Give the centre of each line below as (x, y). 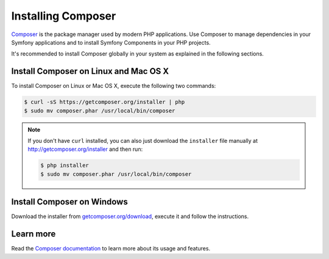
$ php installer (65, 166)
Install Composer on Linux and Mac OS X (90, 71)
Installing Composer (64, 16)
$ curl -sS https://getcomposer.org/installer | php (104, 102)
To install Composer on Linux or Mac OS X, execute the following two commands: (114, 86)
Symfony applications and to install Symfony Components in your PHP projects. (111, 42)
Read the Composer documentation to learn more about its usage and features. (111, 249)
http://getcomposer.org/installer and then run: (85, 149)
